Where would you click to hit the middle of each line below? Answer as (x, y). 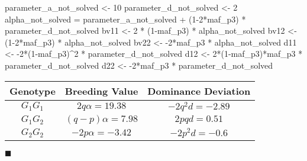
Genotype (33, 91)
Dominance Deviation (199, 91)
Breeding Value (101, 91)
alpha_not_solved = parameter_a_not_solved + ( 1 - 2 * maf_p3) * (125, 19)
